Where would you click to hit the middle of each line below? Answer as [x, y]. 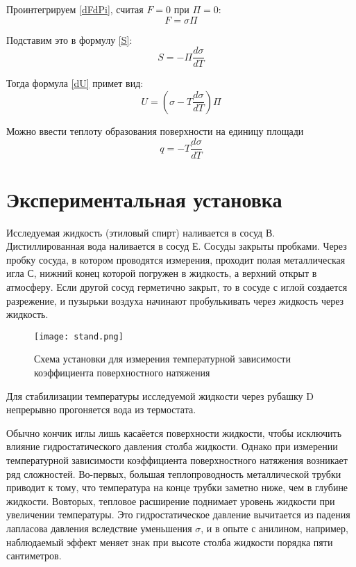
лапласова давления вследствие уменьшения [99, 528]
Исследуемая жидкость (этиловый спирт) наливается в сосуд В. [141, 232]
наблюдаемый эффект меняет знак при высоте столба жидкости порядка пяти [170, 542]
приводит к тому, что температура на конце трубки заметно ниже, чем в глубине [177, 487]
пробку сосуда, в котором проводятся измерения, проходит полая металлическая [176, 259]
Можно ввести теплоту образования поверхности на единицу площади [155, 130]
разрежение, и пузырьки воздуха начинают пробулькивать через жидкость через [175, 300]
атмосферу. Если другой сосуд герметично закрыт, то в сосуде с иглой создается [177, 287]
